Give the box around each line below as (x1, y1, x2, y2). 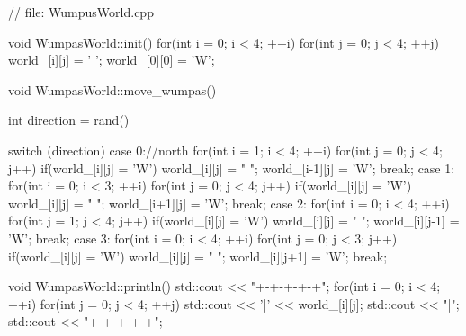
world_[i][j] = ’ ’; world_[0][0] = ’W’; (8, 50, 215, 69)
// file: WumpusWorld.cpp (8, 3, 154, 21)
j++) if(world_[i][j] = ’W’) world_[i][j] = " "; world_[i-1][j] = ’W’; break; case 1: (8, 158, 455, 177)
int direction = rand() (8, 111, 130, 129)
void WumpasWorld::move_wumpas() (8, 80, 217, 99)
